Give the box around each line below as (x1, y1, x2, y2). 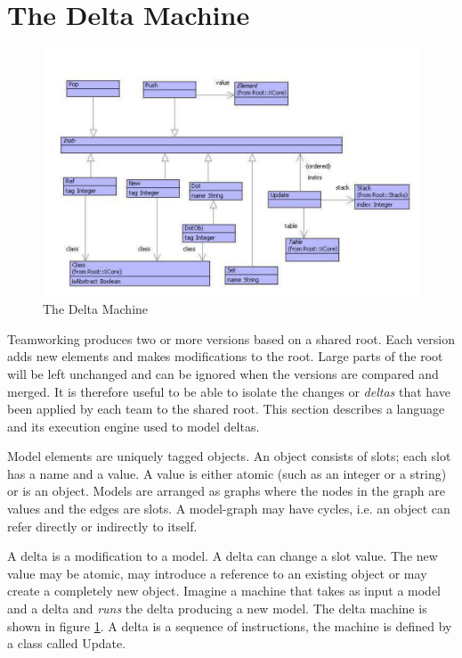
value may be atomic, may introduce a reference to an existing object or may (7, 563, 427, 582)
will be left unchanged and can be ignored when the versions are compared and (7, 364, 439, 382)
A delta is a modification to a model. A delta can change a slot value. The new (7, 547, 438, 565)
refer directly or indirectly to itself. (7, 516, 198, 535)
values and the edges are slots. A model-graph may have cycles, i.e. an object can (7, 499, 450, 518)
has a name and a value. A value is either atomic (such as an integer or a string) (7, 464, 447, 482)
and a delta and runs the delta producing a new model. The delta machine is (7, 599, 427, 618)
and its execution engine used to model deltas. (7, 416, 260, 435)
